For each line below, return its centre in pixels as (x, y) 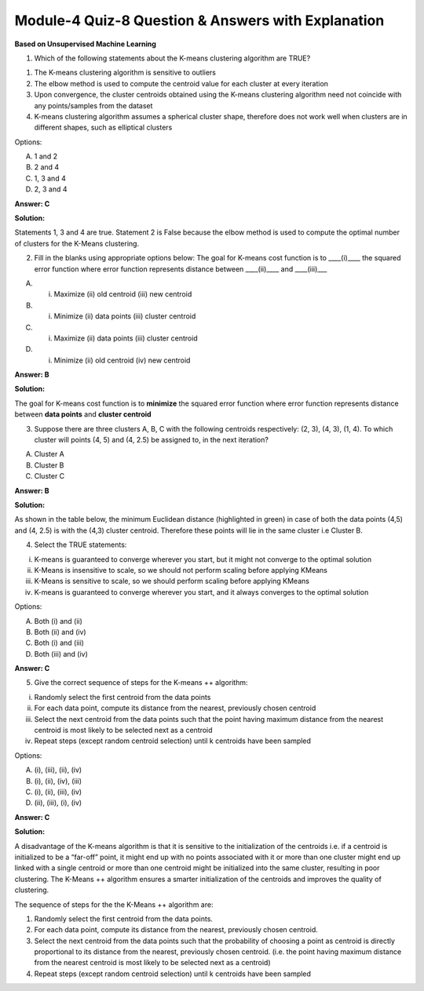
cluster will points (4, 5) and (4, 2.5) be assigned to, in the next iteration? (151, 440)
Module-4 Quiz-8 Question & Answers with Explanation (199, 20)
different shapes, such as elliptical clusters (103, 128)
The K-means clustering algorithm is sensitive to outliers (125, 73)
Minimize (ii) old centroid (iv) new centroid (122, 360)
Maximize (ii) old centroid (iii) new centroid (123, 294)
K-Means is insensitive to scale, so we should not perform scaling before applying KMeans (181, 570)
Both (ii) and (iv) (60, 632)
